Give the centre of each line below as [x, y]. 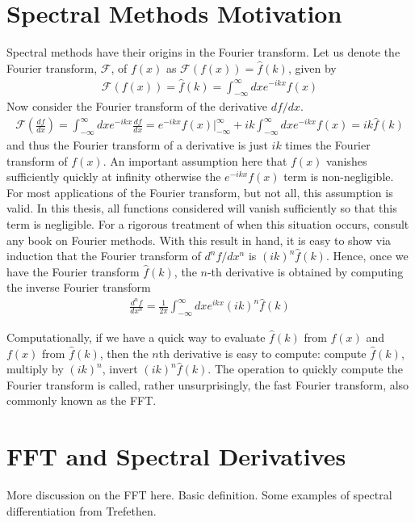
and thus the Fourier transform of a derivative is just [137, 145]
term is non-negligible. [339, 177]
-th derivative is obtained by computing [305, 271]
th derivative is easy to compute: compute [262, 353]
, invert [120, 369]
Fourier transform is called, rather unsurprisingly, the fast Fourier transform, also [208, 384]
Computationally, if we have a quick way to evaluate [136, 337]
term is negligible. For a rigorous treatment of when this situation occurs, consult [208, 223]
